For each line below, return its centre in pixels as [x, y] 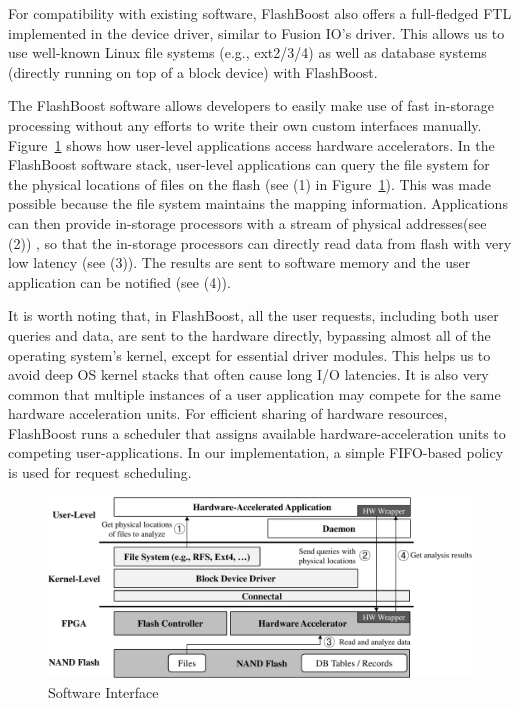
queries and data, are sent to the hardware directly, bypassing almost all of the [249, 334]
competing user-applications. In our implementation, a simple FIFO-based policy [256, 452]
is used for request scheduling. [100, 472]
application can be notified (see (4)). [119, 281]
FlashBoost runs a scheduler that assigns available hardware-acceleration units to [257, 432]
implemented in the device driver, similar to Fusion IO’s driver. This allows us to [256, 32]
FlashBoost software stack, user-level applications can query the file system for [249, 164]
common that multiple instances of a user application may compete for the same [254, 393]
